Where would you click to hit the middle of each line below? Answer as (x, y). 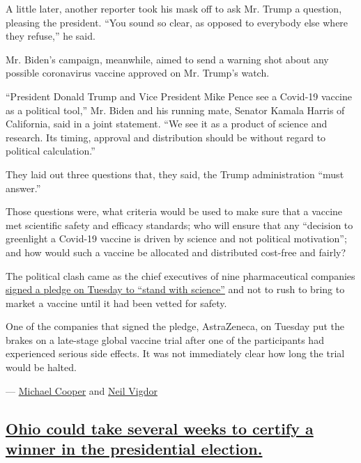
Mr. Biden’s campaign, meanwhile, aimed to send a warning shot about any (167, 59)
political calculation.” (51, 151)
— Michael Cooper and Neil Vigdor (82, 390)
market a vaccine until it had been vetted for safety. (116, 303)
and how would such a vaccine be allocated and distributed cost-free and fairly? (176, 252)
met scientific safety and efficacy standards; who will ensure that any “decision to (179, 225)
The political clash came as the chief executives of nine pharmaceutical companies (180, 275)
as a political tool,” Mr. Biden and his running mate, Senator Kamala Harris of (175, 110)
